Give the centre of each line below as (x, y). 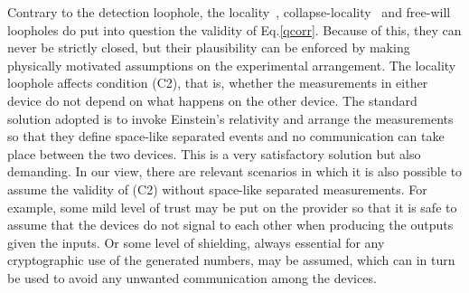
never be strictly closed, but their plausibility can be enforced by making (209, 47)
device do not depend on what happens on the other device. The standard (212, 100)
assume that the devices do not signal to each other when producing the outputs (230, 225)
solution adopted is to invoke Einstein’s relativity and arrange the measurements (230, 118)
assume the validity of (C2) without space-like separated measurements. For (217, 189)
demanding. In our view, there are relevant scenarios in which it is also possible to (235, 171)
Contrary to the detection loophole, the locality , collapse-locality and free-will (229, 12)
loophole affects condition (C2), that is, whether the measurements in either (218, 83)
